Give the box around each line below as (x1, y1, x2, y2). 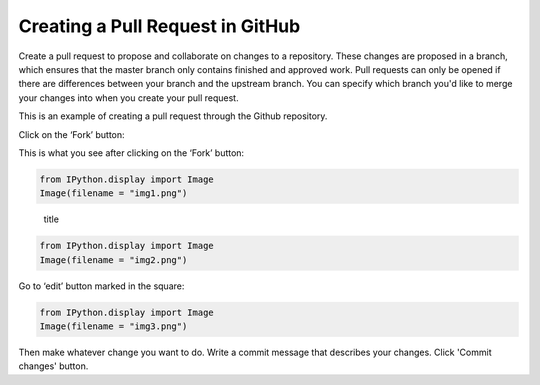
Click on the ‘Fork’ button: (18, 128, 125, 140)
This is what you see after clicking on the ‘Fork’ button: (18, 146, 245, 159)
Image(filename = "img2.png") (39, 254, 188, 265)
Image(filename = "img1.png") (39, 188, 188, 199)
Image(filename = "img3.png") (39, 320, 188, 332)
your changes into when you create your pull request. (18, 91, 239, 104)
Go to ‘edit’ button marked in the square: (18, 280, 185, 292)
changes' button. (18, 360, 89, 372)
